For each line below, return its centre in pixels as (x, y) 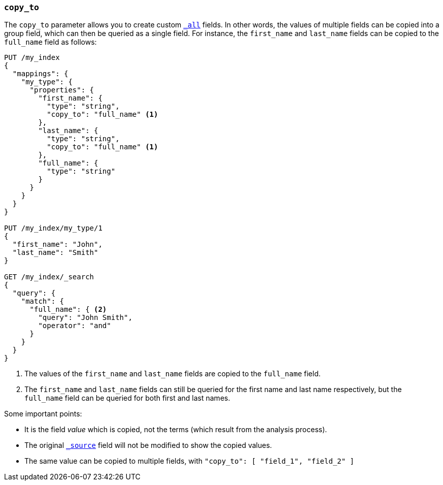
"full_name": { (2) (68, 310)
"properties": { (62, 90)
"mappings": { (40, 74)
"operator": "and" (75, 326)
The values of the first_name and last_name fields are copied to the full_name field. (173, 374)
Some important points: (43, 414)
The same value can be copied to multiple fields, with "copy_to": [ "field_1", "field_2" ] (190, 461)
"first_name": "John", (57, 245)
